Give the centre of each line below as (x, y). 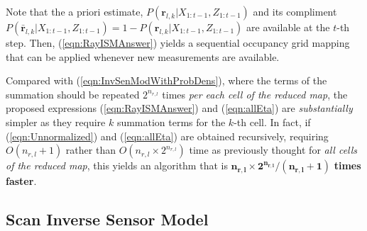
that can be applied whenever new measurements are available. (143, 56)
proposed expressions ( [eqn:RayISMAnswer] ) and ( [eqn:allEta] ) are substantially (179, 108)
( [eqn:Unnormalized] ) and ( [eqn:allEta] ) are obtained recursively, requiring (167, 136)
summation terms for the (171, 122)
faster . (21, 181)
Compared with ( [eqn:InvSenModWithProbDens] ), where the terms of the (166, 80)
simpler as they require (56, 122)
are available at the (288, 27)
